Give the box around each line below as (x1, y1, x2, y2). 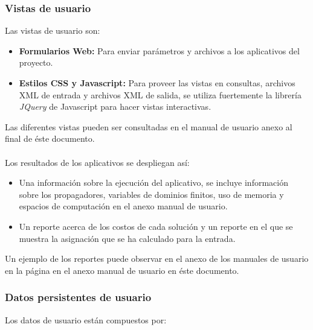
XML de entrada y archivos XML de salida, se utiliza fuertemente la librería (19, 88, 302, 101)
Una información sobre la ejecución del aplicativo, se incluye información (19, 176, 288, 189)
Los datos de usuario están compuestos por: (5, 313, 167, 326)
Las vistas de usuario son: (5, 24, 100, 37)
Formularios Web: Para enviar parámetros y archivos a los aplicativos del (19, 44, 300, 57)
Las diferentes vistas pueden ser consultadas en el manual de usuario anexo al (5, 120, 292, 133)
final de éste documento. (5, 132, 95, 145)
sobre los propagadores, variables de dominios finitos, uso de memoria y (19, 188, 284, 200)
